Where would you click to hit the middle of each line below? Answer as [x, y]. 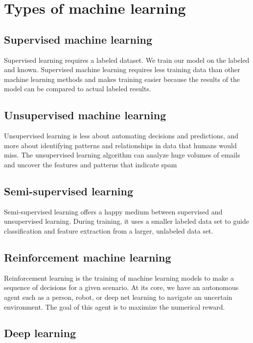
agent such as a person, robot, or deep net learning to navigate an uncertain [118, 297]
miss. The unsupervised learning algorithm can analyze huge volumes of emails [122, 155]
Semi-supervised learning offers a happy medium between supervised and [113, 211]
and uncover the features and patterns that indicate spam [91, 164]
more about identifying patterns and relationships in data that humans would [120, 145]
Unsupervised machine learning [85, 115]
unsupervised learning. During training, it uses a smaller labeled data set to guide [127, 221]
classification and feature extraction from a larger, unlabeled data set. [109, 230]
